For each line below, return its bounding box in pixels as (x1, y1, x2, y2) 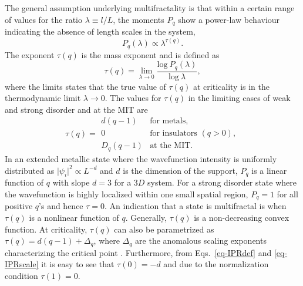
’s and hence (39, 200, 83, 212)
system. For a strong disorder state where (147, 176, 297, 189)
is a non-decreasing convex (194, 211, 289, 223)
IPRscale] (5, 258, 39, 270)
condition (5, 269, 38, 281)
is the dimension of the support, (123, 164, 238, 176)
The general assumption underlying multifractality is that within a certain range (5, 2, 295, 14)
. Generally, (125, 211, 167, 223)
